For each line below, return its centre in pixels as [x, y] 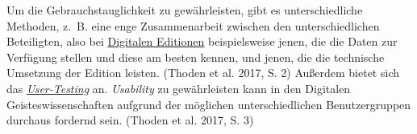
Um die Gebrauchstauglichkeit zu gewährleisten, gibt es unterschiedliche [185, 10]
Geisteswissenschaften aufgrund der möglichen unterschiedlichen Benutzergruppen [209, 104]
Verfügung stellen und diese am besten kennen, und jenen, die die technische [196, 57]
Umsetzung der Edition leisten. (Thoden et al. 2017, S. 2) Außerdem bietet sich [203, 73]
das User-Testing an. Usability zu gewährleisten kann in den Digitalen [179, 88]
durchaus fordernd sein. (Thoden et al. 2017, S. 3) [130, 120]
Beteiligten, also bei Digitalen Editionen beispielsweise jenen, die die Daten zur [202, 41]
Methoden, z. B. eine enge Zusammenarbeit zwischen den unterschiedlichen [193, 25]
